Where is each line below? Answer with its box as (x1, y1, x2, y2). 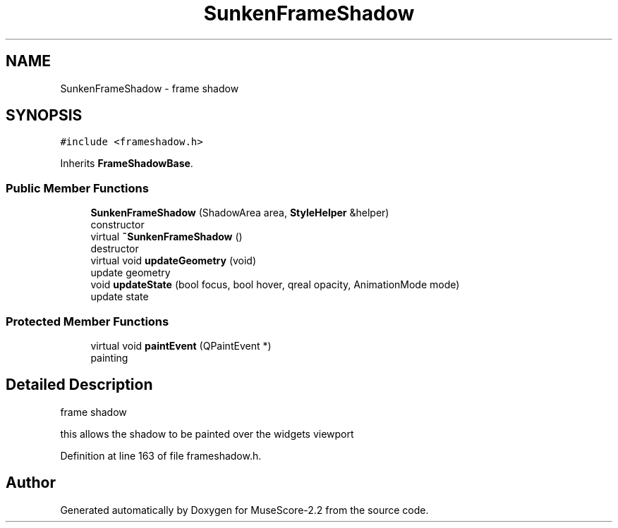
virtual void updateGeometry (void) (90, 254, 257, 267)
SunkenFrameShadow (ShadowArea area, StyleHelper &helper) (90, 207, 389, 219)
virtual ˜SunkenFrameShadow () (90, 231, 243, 243)
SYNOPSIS (6, 106, 83, 125)
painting (90, 351, 128, 364)
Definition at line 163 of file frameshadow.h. (60, 449, 262, 462)
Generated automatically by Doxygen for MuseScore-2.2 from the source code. (60, 503, 429, 516)
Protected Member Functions (6, 314, 169, 329)
